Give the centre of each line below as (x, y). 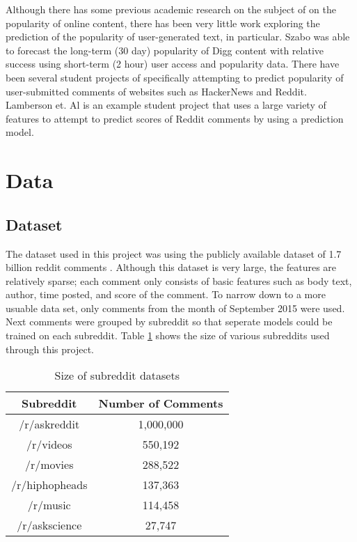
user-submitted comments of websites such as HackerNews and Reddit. (156, 91)
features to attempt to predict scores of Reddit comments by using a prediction (175, 118)
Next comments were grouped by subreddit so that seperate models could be (169, 322)
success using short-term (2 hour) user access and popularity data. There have (173, 64)
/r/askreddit (49, 424)
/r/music (49, 505)
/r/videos (49, 444)
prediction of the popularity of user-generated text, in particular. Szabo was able (178, 37)
